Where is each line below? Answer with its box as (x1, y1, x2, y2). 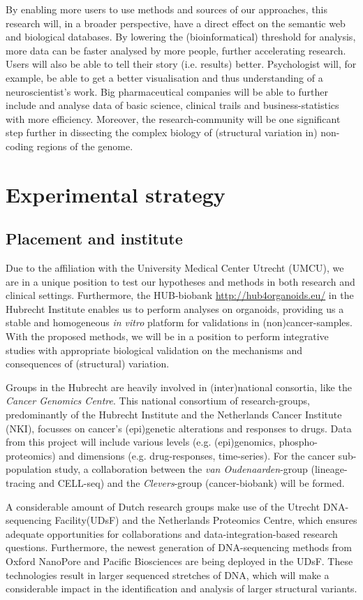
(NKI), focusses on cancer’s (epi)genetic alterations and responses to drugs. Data (6, 420, 352, 435)
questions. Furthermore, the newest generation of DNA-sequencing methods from (6, 540, 353, 555)
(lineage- (311, 462, 348, 476)
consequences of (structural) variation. (6, 356, 170, 371)
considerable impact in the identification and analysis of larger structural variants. (6, 581, 357, 596)
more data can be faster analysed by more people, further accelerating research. (6, 43, 346, 57)
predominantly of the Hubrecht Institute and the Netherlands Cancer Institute (6, 407, 342, 422)
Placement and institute (6, 228, 183, 249)
